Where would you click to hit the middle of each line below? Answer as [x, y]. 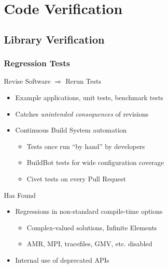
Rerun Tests [83, 81]
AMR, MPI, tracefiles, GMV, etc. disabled [90, 244]
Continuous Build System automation [71, 130]
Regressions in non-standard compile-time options [89, 211]
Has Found [20, 195]
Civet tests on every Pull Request [76, 178]
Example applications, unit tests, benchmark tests [89, 97]
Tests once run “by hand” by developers [86, 146]
